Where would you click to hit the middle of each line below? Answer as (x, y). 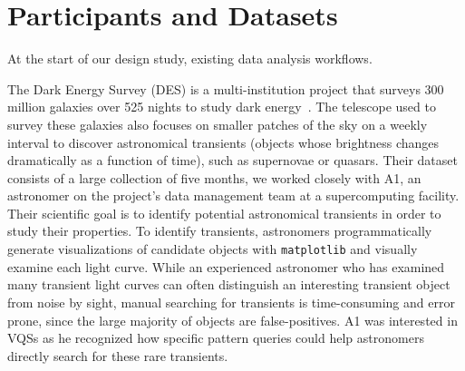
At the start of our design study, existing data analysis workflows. (190, 59)
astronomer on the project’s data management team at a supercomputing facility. (233, 195)
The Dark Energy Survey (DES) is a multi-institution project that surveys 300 (226, 88)
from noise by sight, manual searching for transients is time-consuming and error (231, 302)
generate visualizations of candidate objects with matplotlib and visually (213, 249)
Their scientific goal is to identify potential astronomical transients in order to (224, 213)
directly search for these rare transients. (118, 355)
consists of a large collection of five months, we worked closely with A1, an (214, 177)
